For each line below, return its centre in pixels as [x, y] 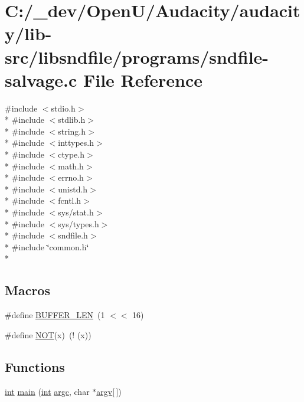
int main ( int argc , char [47, 391]
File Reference [143, 79]
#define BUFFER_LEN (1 [55, 315]
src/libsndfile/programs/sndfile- [137, 56]
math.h [71, 166]
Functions [35, 366]
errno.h [71, 177]
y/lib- [28, 33]
